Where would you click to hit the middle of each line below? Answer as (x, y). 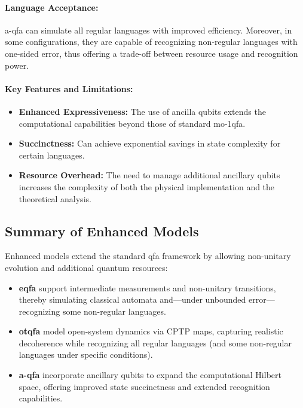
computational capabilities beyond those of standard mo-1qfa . (132, 123)
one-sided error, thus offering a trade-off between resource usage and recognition (151, 53)
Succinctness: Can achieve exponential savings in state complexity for (150, 143)
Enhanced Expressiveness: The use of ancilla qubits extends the (142, 111)
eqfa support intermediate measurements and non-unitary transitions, (147, 287)
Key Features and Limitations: (69, 88)
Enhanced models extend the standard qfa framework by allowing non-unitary (148, 256)
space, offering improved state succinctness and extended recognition (144, 386)
